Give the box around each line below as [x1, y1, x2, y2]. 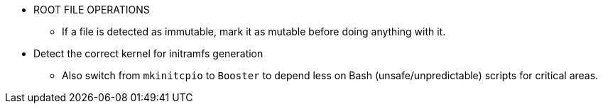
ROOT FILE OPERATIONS [33, 4, 150, 16]
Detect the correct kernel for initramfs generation [33, 47, 264, 59]
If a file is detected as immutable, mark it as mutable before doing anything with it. [62, 25, 446, 38]
